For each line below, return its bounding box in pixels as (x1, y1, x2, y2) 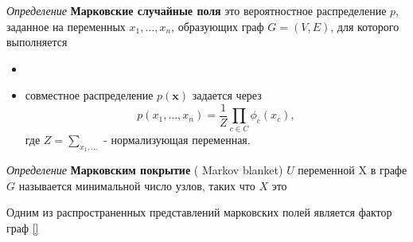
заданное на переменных (6, 18, 126, 34)
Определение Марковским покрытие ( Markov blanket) (6, 161, 283, 178)
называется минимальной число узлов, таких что (18, 177, 255, 193)
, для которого (330, 18, 399, 34)
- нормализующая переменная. (103, 131, 251, 147)
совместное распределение (25, 87, 154, 103)
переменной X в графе (298, 161, 407, 178)
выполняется (6, 33, 68, 50)
